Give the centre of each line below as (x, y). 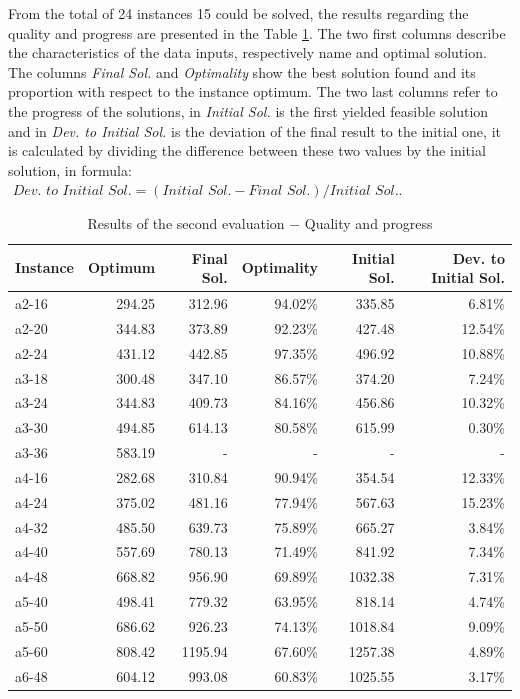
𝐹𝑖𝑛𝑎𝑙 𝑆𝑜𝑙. (279, 191)
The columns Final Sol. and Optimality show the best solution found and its (242, 71)
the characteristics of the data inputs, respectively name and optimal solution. (247, 52)
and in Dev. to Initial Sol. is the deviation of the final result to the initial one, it (254, 130)
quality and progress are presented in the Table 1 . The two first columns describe (257, 32)
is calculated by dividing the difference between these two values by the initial (247, 150)
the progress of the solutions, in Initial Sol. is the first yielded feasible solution (248, 110)
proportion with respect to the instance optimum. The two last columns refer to (253, 91)
